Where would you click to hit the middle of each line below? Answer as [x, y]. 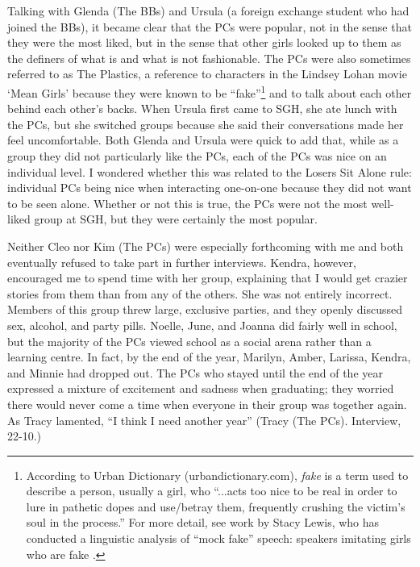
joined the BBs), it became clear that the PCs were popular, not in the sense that [210, 26]
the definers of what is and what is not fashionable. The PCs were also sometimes [209, 58]
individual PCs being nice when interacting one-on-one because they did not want [210, 188]
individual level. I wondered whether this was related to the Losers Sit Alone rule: [210, 171]
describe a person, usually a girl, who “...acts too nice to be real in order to [212, 491]
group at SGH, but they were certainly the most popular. [176, 219]
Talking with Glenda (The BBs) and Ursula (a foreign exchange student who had [208, 10]
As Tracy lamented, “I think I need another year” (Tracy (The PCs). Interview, [204, 420]
